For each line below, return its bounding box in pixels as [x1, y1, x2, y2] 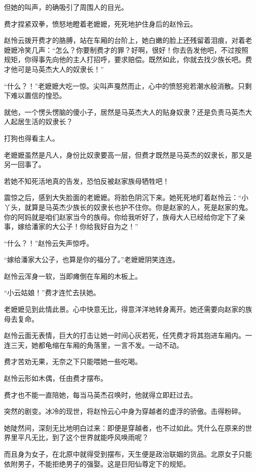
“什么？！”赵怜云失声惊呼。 [4, 237, 94, 248]
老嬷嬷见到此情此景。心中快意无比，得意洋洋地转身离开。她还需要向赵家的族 [4, 304, 252, 314]
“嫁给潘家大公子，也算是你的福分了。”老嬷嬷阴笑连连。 [4, 254, 180, 265]
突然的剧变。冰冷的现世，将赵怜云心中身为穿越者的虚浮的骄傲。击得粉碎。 [4, 406, 245, 416]
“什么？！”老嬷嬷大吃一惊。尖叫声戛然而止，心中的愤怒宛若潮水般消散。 [4, 80, 238, 91]
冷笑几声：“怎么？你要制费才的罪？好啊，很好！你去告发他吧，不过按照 [17, 44, 249, 55]
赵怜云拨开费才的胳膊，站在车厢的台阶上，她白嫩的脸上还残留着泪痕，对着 [4, 35, 245, 45]
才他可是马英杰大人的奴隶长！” [4, 64, 104, 74]
